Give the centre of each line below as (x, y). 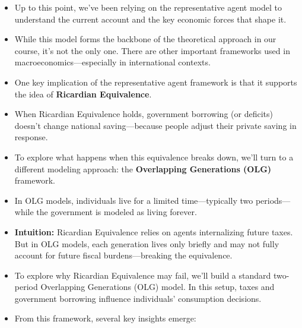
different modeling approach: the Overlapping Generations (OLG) (143, 168)
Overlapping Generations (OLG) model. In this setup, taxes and (158, 287)
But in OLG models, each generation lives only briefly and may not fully (147, 243)
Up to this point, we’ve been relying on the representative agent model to (148, 7)
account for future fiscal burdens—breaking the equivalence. (123, 255)
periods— (273, 200)
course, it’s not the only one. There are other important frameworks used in (152, 50)
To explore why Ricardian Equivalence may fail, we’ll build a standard (143, 275)
